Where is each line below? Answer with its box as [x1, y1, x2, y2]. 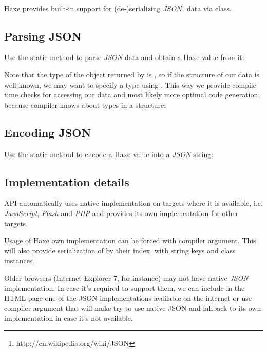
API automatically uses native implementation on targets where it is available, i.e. [4, 198, 263, 208]
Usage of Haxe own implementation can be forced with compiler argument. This [4, 235, 256, 246]
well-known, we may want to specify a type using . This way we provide [4, 79, 230, 90]
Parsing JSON [4, 28, 82, 44]
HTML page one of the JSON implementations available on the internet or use [4, 292, 252, 303]
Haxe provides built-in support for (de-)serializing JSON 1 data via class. [4, 2, 232, 13]
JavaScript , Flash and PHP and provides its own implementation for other [4, 208, 239, 219]
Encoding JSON [4, 124, 91, 140]
